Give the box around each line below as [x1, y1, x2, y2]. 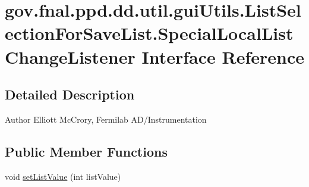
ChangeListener [5, 44, 135, 68]
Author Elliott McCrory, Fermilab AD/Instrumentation [5, 113, 207, 125]
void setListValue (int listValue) [5, 170, 121, 182]
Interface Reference [141, 44, 305, 68]
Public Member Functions [5, 142, 168, 160]
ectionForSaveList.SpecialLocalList [5, 21, 294, 45]
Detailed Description [5, 85, 135, 104]
